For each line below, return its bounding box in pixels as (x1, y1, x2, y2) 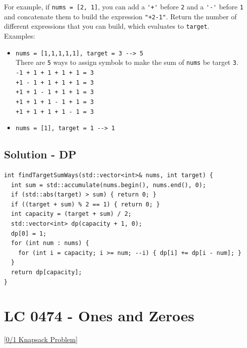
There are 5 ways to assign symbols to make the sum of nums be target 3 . (15, 57, 239, 67)
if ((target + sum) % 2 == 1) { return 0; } (11, 200, 160, 208)
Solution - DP (4, 147, 77, 162)
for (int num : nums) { (11, 240, 89, 247)
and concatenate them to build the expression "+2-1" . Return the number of (4, 11, 237, 21)
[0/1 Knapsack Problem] (4, 334, 78, 345)
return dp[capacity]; (11, 268, 82, 276)
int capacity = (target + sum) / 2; (11, 210, 132, 218)
